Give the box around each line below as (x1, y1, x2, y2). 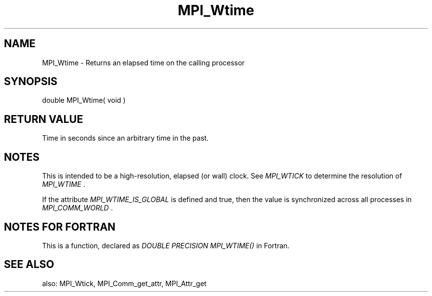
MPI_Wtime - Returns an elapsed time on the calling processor (42, 58, 245, 67)
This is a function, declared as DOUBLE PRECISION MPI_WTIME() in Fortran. (42, 241, 289, 250)
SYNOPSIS (4, 75, 58, 88)
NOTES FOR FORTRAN (4, 220, 116, 233)
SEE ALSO (4, 258, 54, 271)
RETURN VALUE (4, 113, 83, 125)
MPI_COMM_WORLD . (42, 204, 113, 212)
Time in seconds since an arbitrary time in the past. (42, 134, 209, 143)
